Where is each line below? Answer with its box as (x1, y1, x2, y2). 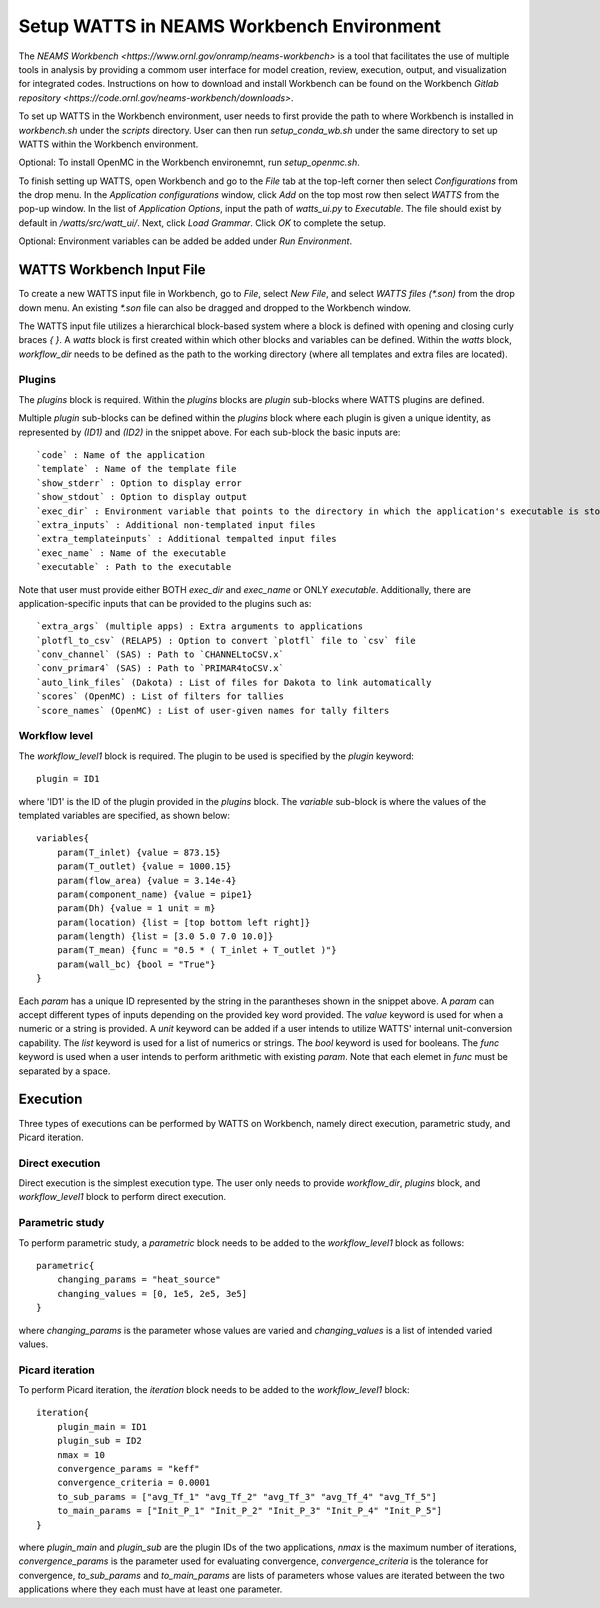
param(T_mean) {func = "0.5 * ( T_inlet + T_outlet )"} (56, 945, 337, 956)
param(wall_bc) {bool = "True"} (56, 958, 216, 970)
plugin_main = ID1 (56, 1421, 148, 1432)
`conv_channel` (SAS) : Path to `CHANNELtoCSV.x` (36, 649, 285, 660)
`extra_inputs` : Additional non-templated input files (36, 519, 316, 530)
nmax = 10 (56, 1449, 105, 1460)
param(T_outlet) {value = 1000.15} (56, 861, 232, 872)
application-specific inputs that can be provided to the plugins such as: (18, 597, 312, 609)
